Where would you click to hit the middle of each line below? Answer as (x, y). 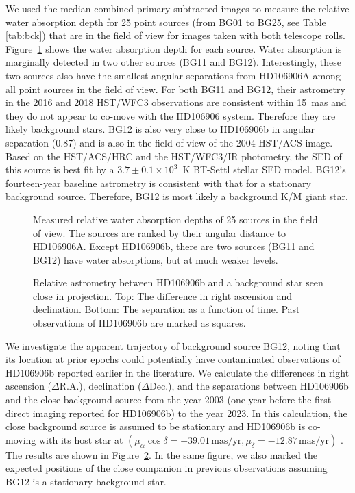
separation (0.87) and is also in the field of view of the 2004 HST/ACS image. (169, 142)
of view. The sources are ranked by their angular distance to (160, 232)
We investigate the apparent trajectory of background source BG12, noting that (173, 345)
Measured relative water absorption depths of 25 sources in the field (175, 219)
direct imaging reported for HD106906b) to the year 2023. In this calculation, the (176, 413)
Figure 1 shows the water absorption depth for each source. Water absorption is (174, 48)
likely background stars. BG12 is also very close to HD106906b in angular (160, 129)
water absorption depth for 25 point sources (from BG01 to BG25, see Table (166, 22)
